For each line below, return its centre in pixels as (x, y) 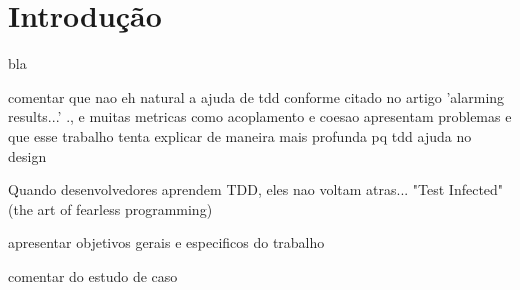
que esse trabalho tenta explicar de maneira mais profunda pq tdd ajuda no (240, 135)
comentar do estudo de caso (93, 275)
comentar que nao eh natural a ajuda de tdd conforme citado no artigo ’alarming (256, 96)
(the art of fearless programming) (110, 208)
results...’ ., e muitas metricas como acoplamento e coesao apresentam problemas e (260, 116)
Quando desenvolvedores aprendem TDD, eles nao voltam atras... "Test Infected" (256, 189)
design (27, 155)
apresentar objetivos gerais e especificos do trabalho (166, 242)
